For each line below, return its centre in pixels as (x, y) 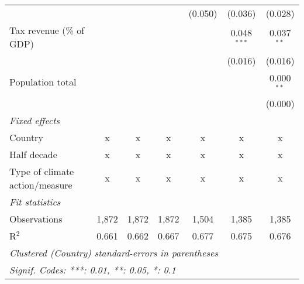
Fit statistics (35, 201)
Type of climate (42, 171)
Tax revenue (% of (47, 30)
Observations (36, 218)
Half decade (33, 154)
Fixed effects (35, 120)
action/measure (41, 184)
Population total (43, 82)
